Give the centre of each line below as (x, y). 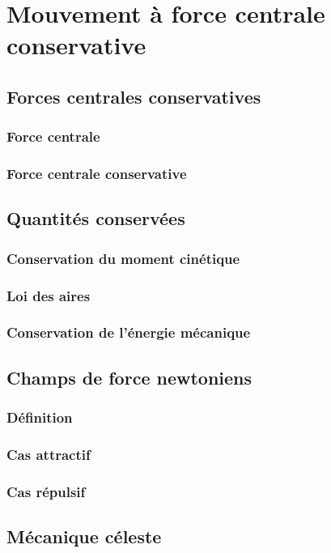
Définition (40, 417)
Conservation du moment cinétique (123, 258)
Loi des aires (49, 295)
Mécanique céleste (84, 536)
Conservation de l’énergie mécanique (129, 332)
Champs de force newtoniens (129, 377)
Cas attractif (49, 454)
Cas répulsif (46, 491)
